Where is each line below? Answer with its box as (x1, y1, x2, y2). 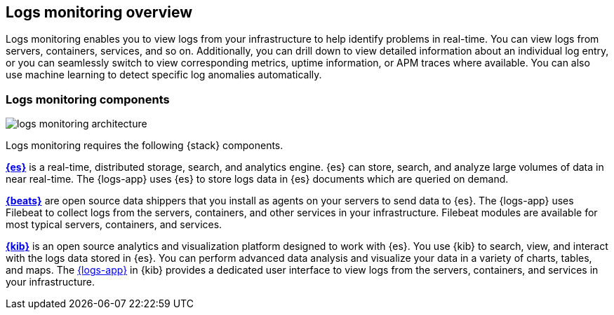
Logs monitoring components (6, 92, 170, 106)
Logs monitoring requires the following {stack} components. (6, 139, 283, 152)
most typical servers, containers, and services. (6, 218, 222, 231)
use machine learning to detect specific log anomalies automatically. (6, 69, 322, 81)
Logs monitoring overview (6, 3, 193, 21)
